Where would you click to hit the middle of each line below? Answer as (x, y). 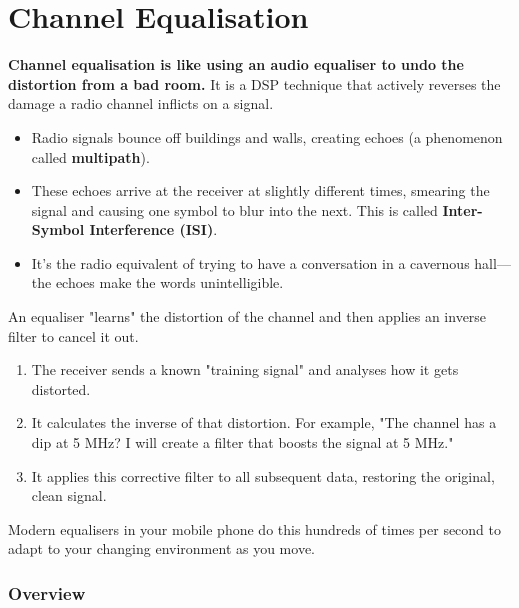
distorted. (61, 388)
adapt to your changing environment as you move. (161, 548)
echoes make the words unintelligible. (169, 282)
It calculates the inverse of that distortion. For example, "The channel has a (264, 422)
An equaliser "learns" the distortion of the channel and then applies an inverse (247, 316)
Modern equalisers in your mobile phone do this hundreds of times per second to (255, 528)
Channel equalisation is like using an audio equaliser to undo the (236, 64)
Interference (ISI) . (153, 229)
